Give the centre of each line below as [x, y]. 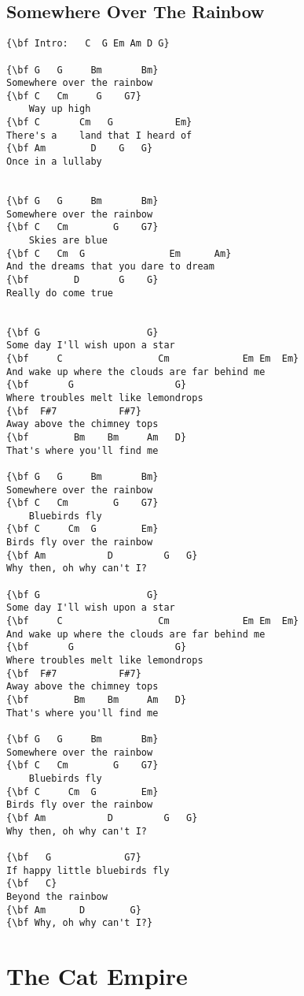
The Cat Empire [97, 976]
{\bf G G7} [74, 857]
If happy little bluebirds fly [88, 870]
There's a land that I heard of [99, 135]
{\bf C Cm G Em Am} [119, 253]
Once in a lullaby [54, 162]
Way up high [60, 109]
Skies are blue [68, 241]
